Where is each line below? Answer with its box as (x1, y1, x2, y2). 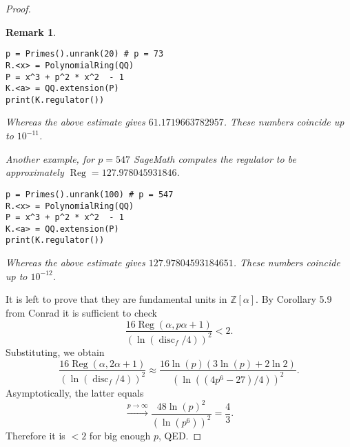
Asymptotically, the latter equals (6, 385, 144, 399)
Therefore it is (6, 428, 65, 443)
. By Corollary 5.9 (256, 292, 332, 306)
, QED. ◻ (158, 428, 202, 443)
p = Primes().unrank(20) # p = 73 (6, 49, 164, 59)
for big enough (89, 428, 151, 443)
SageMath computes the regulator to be (133, 151, 296, 166)
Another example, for (6, 151, 95, 166)
